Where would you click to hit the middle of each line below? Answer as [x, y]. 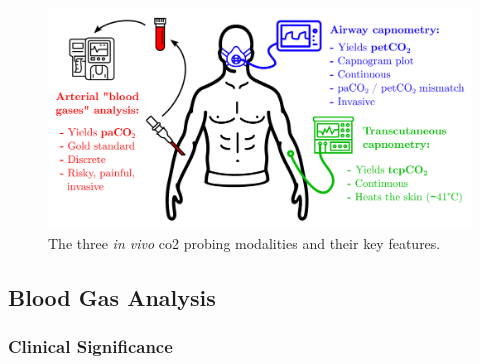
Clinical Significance [90, 346]
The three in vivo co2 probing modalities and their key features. [244, 243]
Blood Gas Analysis [112, 297]
